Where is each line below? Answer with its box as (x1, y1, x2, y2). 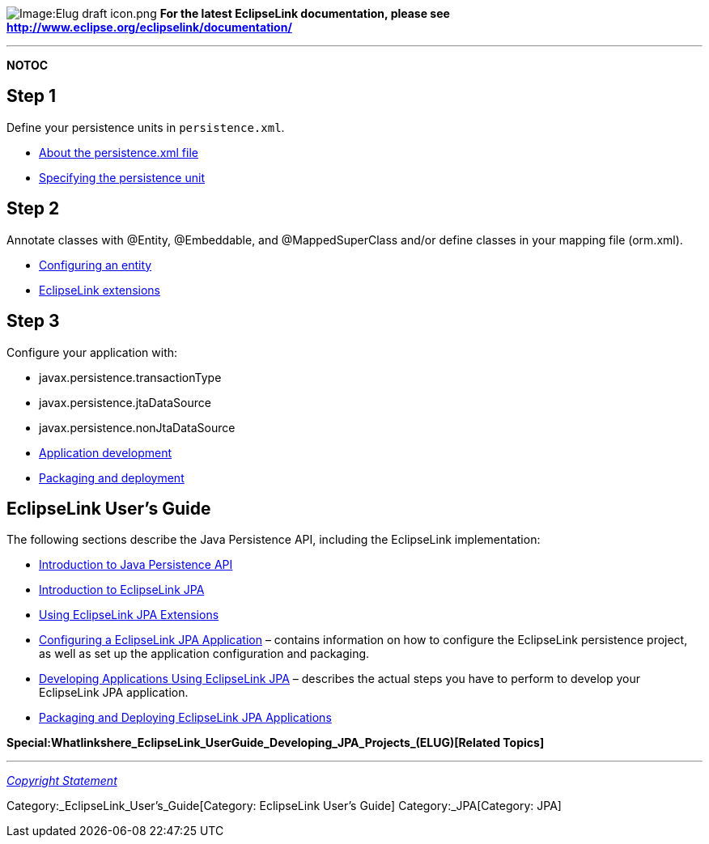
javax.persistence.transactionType (39, 370, 222, 384)
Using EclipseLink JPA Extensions (39, 608, 219, 622)
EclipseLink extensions (39, 282, 160, 297)
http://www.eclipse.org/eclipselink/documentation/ (6, 20, 292, 34)
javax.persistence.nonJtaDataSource (39, 420, 236, 435)
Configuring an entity (39, 257, 152, 272)
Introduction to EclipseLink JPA (39, 583, 205, 597)
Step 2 (6, 198, 60, 219)
